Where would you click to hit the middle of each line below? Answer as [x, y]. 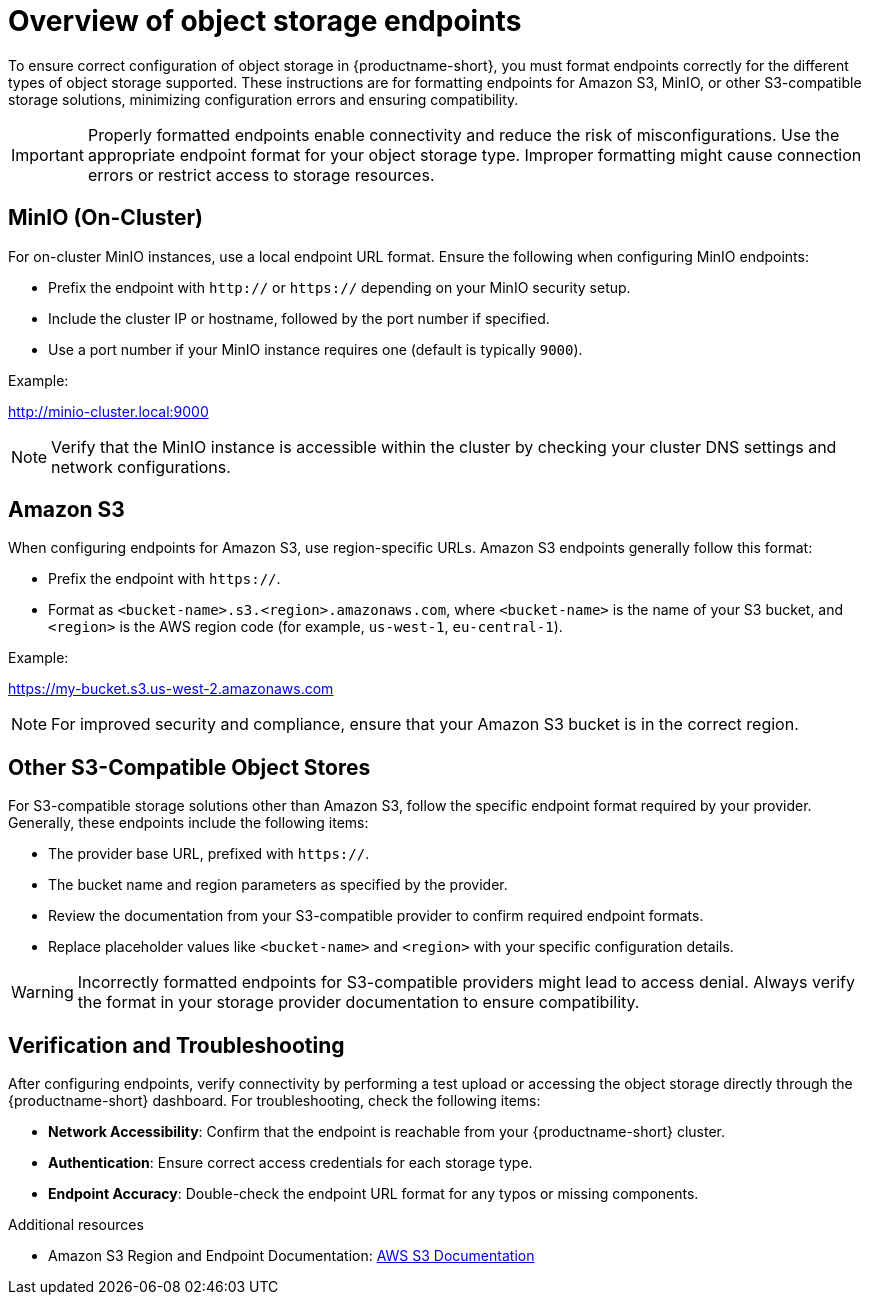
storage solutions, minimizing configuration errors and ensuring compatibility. [263, 99]
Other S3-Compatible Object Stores [189, 767]
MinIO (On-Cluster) [105, 218]
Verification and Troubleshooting [176, 1045]
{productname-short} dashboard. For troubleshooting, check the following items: [274, 1101]
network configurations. [141, 466]
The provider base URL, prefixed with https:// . [209, 854]
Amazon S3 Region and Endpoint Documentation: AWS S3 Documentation [291, 1256]
